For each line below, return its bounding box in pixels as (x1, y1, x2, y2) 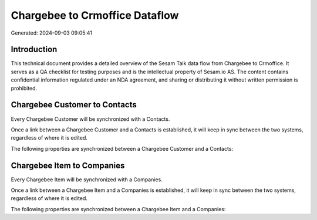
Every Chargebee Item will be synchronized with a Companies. (11, 176, 163, 183)
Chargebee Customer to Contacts (11, 100, 137, 110)
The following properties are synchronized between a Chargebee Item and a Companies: (11, 205, 226, 212)
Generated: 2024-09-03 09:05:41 (11, 29, 93, 36)
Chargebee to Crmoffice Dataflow (11, 9, 179, 22)
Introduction (11, 45, 58, 55)
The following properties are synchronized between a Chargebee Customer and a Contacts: (11, 145, 234, 152)
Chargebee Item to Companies (11, 160, 125, 170)
